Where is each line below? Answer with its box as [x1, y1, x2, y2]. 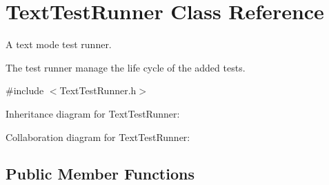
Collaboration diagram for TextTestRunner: [6, 129, 190, 144]
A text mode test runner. [6, 37, 112, 52]
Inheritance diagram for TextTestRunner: [6, 106, 180, 120]
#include [6, 83, 44, 98]
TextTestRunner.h [59, 83, 137, 98]
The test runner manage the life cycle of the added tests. [6, 60, 246, 74]
